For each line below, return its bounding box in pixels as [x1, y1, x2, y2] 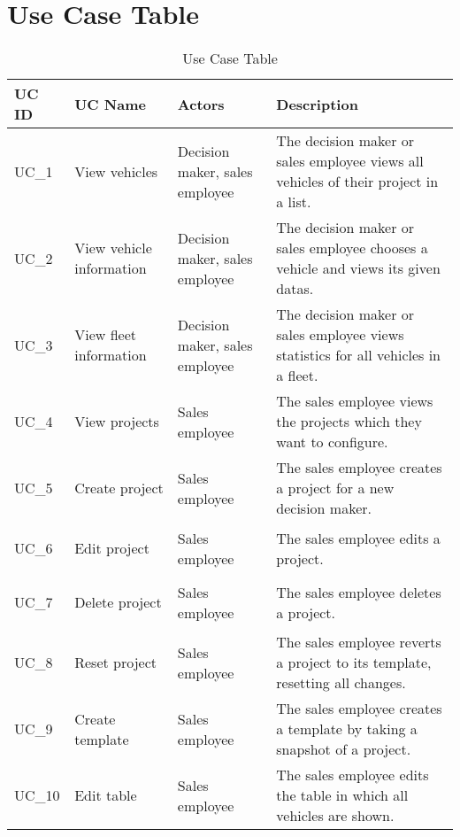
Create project [74, 477, 164, 499]
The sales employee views [276, 391, 433, 412]
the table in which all [276, 785, 409, 806]
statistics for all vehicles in [276, 345, 441, 366]
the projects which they [276, 411, 422, 432]
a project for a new [276, 477, 395, 499]
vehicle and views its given [276, 258, 441, 279]
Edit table [74, 785, 137, 806]
